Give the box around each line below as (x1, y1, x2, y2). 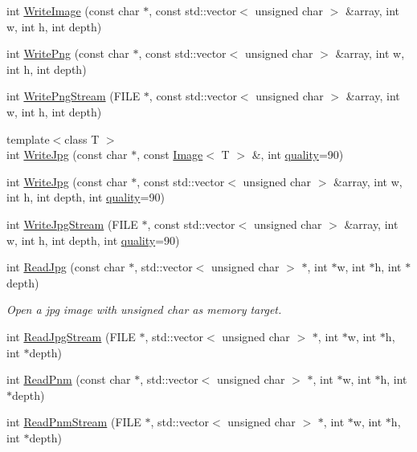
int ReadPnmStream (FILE (6, 413, 141, 430)
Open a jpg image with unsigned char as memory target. (6, 301, 282, 318)
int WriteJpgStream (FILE (6, 215, 138, 232)
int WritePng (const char (6, 45, 129, 62)
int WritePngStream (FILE (6, 88, 141, 104)
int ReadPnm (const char (6, 371, 131, 388)
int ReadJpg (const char (6, 259, 125, 275)
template (6, 130, 50, 147)
